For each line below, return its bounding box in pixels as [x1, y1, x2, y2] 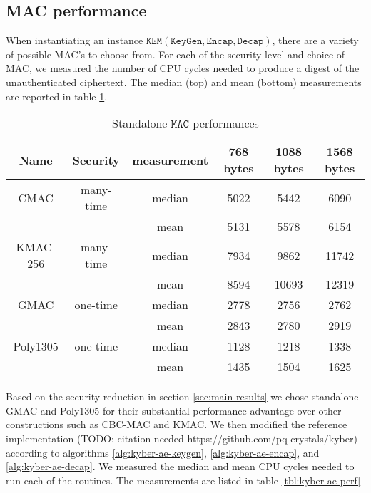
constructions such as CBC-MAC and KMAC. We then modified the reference [6, 417, 347, 432]
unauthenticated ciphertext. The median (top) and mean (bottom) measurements [6, 74, 362, 89]
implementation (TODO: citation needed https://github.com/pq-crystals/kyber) [6, 430, 357, 445]
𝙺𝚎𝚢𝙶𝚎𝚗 [171, 36, 203, 47]
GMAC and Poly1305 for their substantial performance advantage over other [6, 403, 342, 417]
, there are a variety [272, 33, 359, 48]
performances [193, 115, 259, 132]
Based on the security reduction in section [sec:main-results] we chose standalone [6, 389, 359, 404]
